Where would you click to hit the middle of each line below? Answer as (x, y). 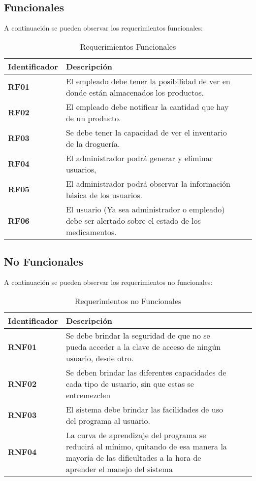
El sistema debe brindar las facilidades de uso (144, 409)
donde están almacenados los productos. (135, 92)
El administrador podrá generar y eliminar (139, 158)
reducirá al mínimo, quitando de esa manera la (146, 446)
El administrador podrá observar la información (148, 183)
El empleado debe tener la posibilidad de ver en (148, 81)
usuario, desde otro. (100, 358)
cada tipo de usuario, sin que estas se (130, 383)
